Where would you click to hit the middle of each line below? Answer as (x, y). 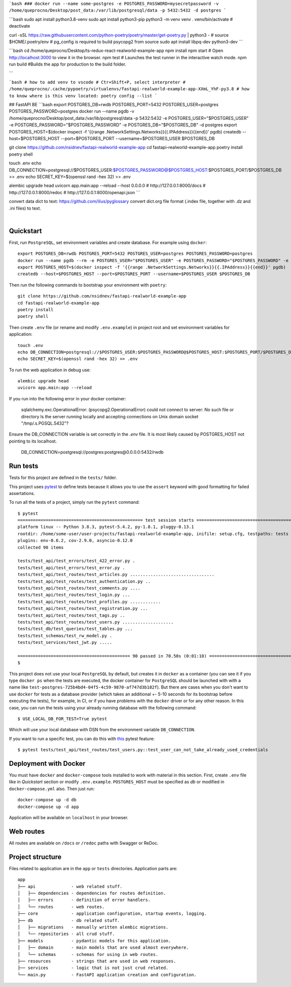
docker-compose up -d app (48, 806)
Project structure (35, 857)
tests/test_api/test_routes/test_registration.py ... (83, 609)
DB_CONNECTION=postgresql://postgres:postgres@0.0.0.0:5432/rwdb (92, 452)
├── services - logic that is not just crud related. (93, 968)
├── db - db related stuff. (69, 920)
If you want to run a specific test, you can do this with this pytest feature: (82, 739)
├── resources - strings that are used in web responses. (97, 961)
